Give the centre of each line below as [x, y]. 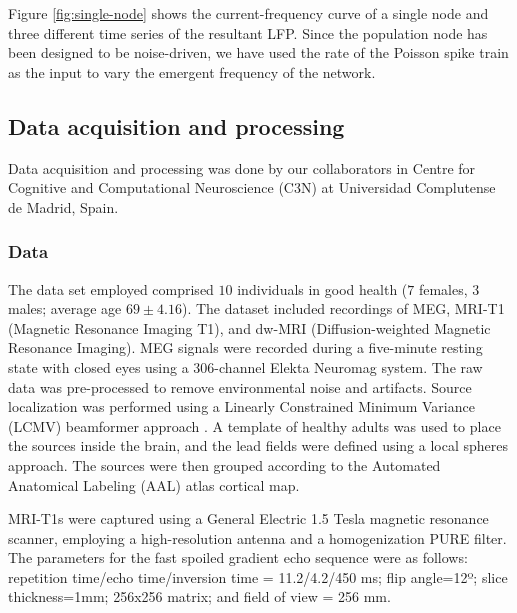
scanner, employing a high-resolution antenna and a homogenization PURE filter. [257, 537]
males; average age [65, 308]
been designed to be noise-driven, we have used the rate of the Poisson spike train [258, 52]
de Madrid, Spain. [63, 206]
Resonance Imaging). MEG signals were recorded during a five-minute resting [245, 347]
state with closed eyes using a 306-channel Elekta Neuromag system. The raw [245, 366]
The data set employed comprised [111, 288]
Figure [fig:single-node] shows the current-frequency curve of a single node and [248, 13]
